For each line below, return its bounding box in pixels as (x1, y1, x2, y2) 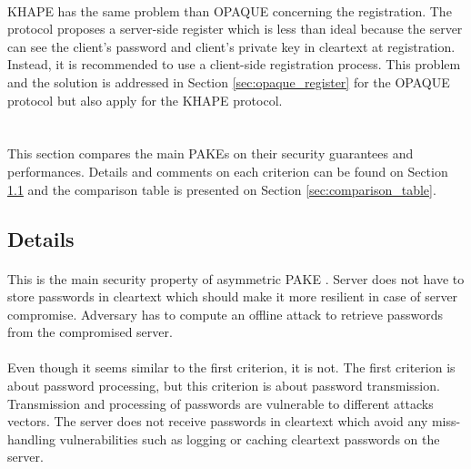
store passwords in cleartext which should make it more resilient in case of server (7, 287, 458, 306)
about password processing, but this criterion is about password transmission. (7, 376, 440, 395)
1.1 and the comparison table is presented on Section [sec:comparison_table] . (7, 179, 436, 199)
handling (7, 429, 55, 448)
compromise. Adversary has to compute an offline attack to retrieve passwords (7, 304, 443, 323)
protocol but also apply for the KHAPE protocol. (7, 90, 283, 109)
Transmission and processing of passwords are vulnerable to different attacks (7, 393, 434, 413)
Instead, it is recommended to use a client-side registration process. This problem (7, 55, 461, 74)
